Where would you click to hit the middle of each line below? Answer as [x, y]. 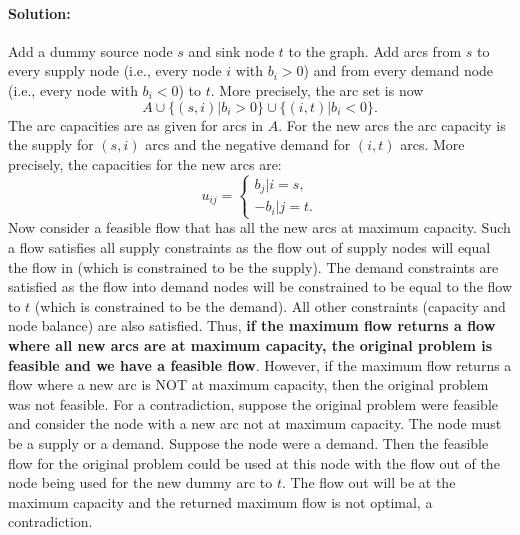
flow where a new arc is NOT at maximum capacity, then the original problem [248, 384]
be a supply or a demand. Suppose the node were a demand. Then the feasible [248, 442]
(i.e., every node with [73, 89]
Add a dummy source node [90, 50]
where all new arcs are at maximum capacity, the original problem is [250, 344]
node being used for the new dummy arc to [140, 482]
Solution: [39, 12]
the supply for [51, 144]
